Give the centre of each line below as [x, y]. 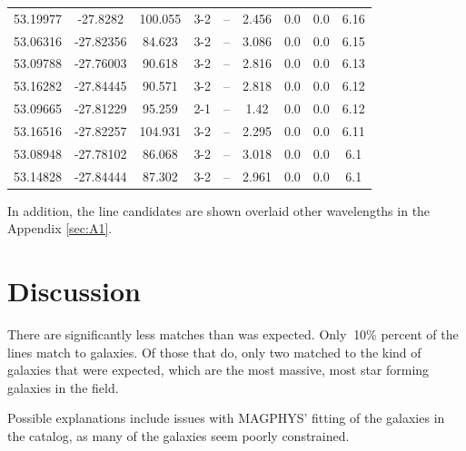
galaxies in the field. [63, 387]
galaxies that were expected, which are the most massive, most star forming [218, 370]
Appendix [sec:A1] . [60, 228]
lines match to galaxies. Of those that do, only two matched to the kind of [214, 352]
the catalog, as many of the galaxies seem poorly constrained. [178, 436]
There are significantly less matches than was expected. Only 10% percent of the [233, 334]
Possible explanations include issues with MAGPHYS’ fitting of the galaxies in [226, 418]
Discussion [74, 291]
